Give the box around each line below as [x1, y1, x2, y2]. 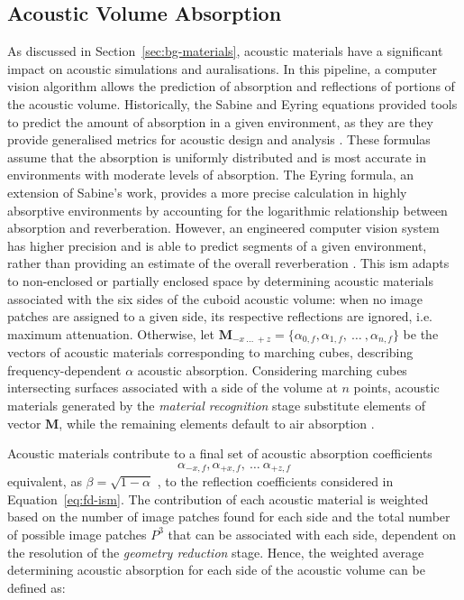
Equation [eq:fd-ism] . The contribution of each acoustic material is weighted [7, 489, 429, 508]
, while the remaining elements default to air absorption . [59, 413, 375, 432]
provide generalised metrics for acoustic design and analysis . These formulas [7, 130, 431, 149]
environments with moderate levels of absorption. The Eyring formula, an [7, 165, 414, 184]
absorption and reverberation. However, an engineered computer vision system [7, 218, 440, 237]
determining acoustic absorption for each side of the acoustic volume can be [7, 560, 425, 579]
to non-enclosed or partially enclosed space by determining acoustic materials [7, 271, 434, 290]
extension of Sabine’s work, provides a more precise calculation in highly [7, 182, 407, 201]
